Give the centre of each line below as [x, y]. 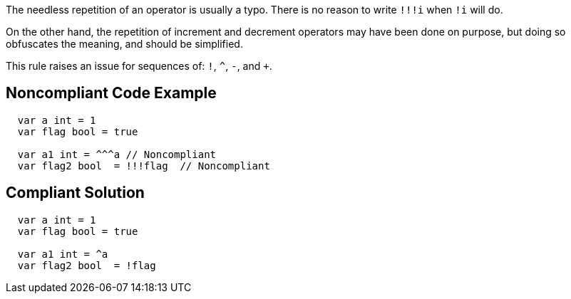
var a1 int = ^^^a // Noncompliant [117, 154]
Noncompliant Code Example [111, 93]
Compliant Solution [75, 193]
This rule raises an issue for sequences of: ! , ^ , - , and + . [139, 66]
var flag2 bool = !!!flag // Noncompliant [144, 166]
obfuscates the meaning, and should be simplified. [124, 44]
